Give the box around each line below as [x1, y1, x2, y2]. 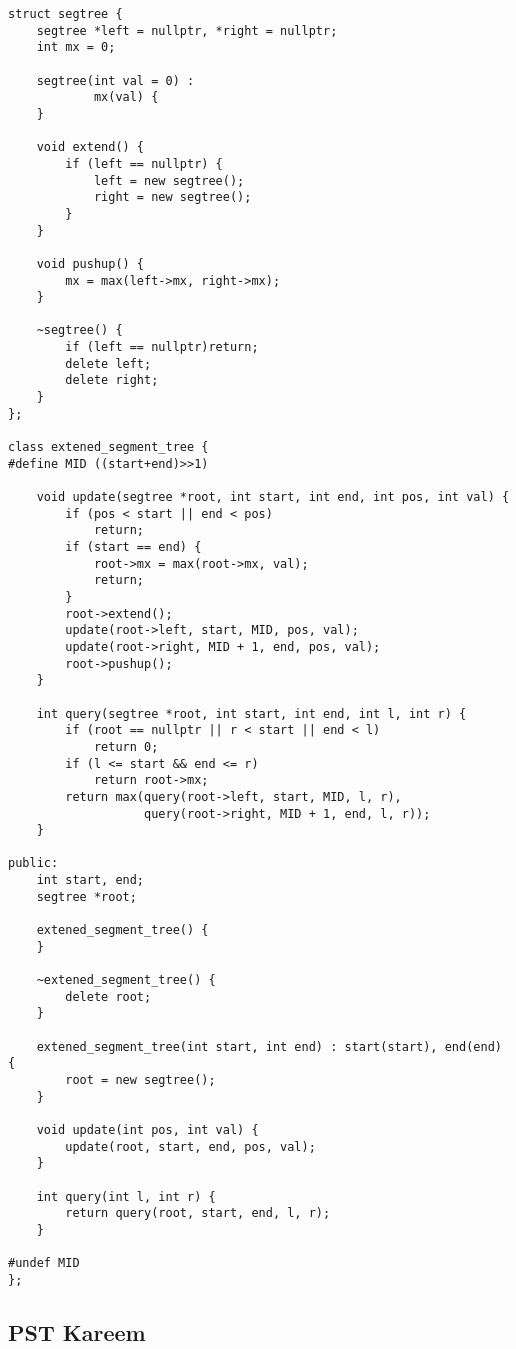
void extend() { [36, 140, 145, 155]
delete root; [65, 989, 152, 1004]
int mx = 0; [36, 40, 116, 55]
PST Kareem [8, 1316, 146, 1347]
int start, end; [36, 873, 145, 888]
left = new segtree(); [93, 173, 245, 188]
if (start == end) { [65, 540, 202, 554]
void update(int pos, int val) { [36, 1122, 259, 1137]
